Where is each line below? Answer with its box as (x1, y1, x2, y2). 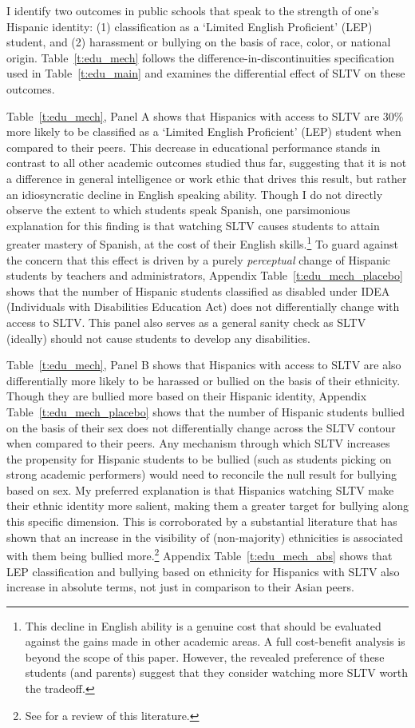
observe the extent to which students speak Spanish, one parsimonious (6, 201, 350, 218)
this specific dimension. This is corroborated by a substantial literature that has (6, 513, 397, 530)
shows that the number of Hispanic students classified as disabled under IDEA (6, 282, 390, 299)
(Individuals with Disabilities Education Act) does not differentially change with (6, 298, 400, 315)
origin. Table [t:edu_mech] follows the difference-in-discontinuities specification (6, 49, 395, 66)
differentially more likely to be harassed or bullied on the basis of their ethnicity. (6, 372, 401, 388)
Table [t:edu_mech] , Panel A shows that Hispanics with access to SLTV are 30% (6, 107, 404, 124)
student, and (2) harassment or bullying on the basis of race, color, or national (6, 34, 391, 50)
